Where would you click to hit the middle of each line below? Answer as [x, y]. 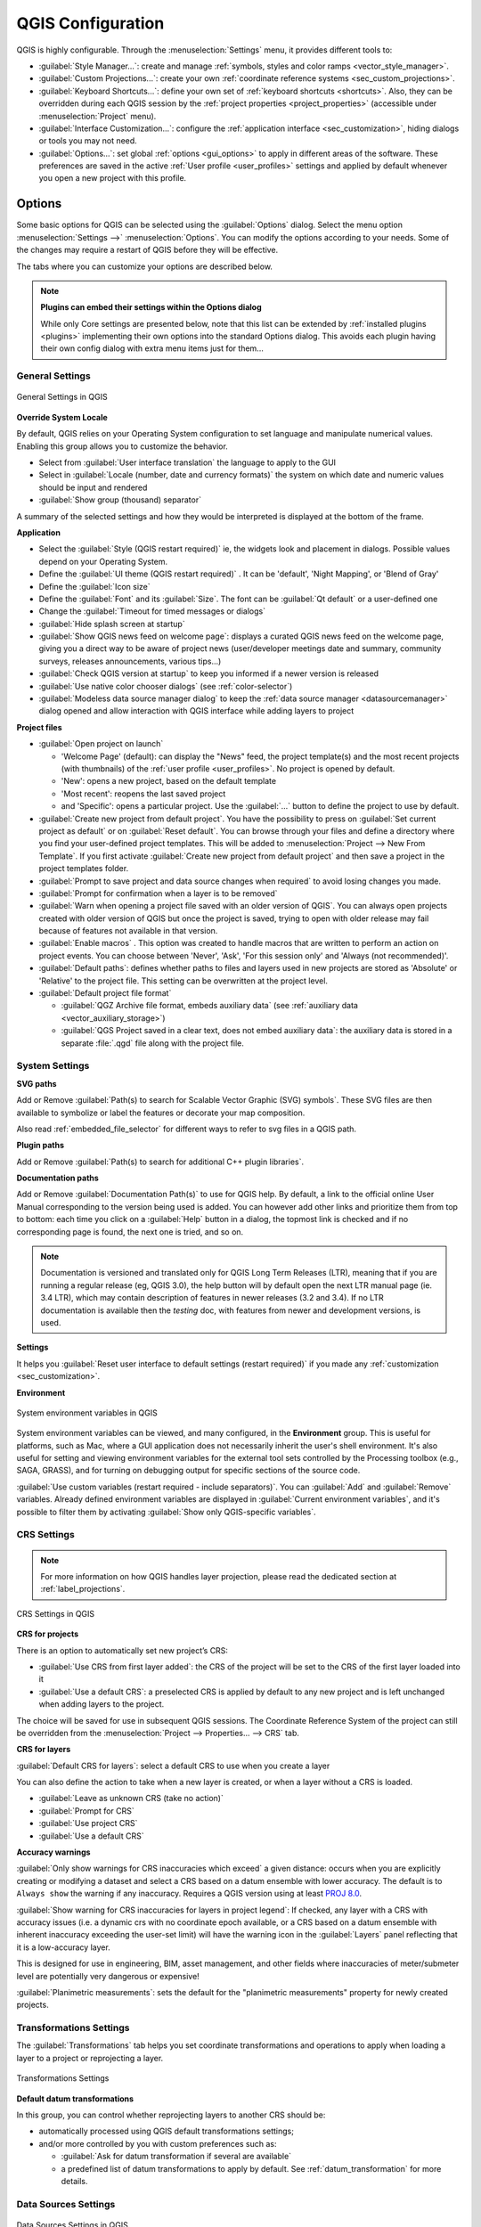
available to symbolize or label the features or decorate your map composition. [161, 1113]
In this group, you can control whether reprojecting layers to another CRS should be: [171, 2115]
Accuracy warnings [53, 1852]
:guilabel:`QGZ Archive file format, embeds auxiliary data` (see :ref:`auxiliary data [209, 1006]
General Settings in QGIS [62, 397]
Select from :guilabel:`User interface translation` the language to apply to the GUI [188, 462]
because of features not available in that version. [128, 931]
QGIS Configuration [90, 23]
